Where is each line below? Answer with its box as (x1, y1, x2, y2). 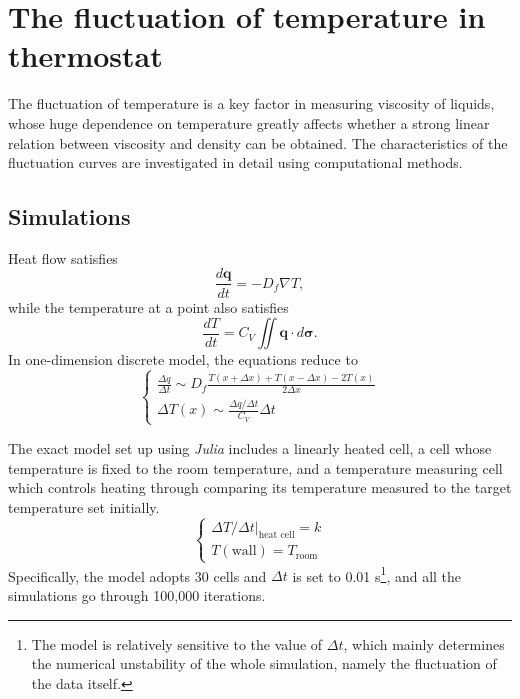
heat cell (258, 530, 295, 541)
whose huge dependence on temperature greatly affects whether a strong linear (8, 112, 490, 133)
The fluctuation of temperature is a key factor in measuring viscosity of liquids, (8, 93, 495, 114)
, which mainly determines (343, 633, 505, 654)
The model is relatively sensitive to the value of (31, 633, 323, 654)
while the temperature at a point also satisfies (8, 296, 289, 317)
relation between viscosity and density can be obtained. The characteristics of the (8, 132, 508, 153)
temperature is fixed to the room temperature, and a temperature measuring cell (8, 457, 503, 478)
